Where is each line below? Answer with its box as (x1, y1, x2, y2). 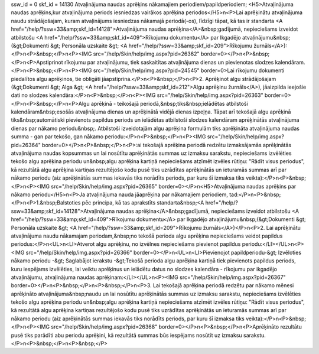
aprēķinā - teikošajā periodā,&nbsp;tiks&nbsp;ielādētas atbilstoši (90, 100, 248, 107)
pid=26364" (11, 141, 41, 148)
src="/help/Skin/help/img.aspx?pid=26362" (93, 50, 200, 57)
